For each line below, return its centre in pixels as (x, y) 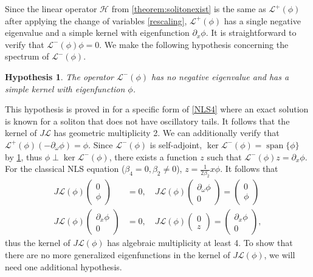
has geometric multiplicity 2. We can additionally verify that (167, 133)
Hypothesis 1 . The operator (60, 76)
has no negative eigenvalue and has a (220, 76)
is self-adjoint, (176, 144)
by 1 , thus (24, 156)
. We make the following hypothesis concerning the (194, 44)
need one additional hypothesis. (64, 266)
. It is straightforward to (251, 32)
